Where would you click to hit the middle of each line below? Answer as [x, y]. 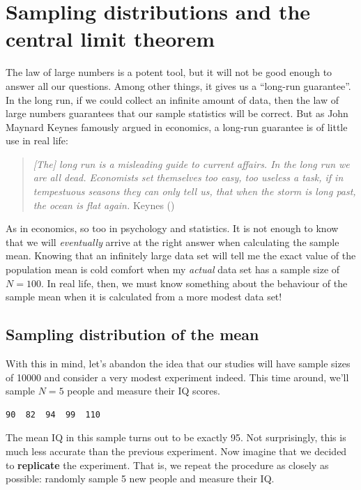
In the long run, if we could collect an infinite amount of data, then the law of [172, 99]
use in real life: [37, 140]
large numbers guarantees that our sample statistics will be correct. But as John [177, 113]
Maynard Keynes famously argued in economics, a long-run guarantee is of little [177, 127]
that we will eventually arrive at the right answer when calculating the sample [172, 242]
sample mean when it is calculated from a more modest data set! [144, 297]
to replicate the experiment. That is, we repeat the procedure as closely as [167, 465]
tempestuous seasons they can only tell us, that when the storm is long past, [194, 191]
